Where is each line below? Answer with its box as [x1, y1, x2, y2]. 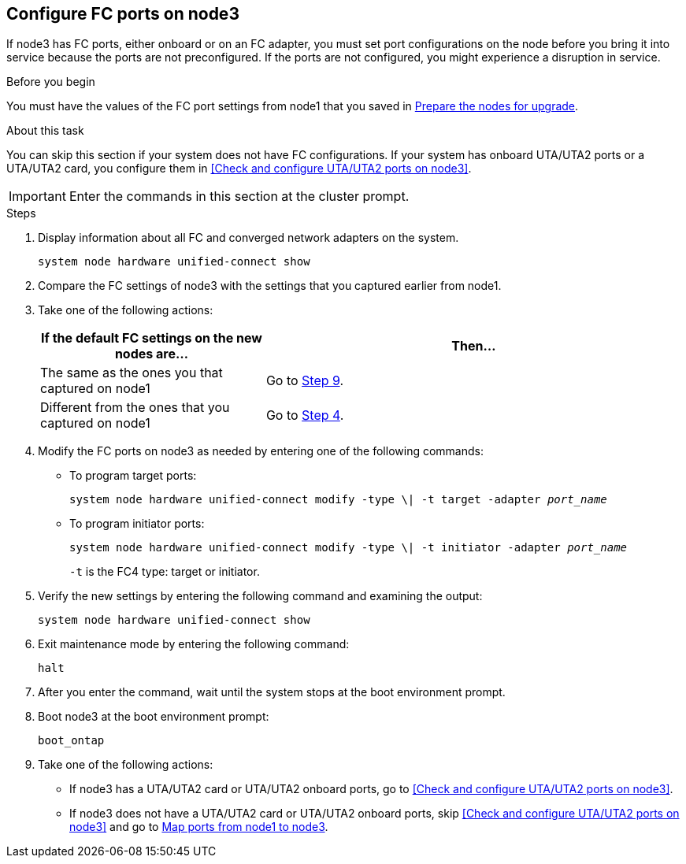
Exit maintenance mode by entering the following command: [38, 637, 350, 651]
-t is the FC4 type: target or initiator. [69, 565, 260, 579]
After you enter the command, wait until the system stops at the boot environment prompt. [38, 685, 506, 699]
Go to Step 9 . [265, 373, 344, 389]
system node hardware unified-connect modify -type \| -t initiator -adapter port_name [69, 541, 628, 554]
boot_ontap [38, 734, 105, 747]
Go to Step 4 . [265, 407, 344, 424]
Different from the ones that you [40, 399, 230, 416]
